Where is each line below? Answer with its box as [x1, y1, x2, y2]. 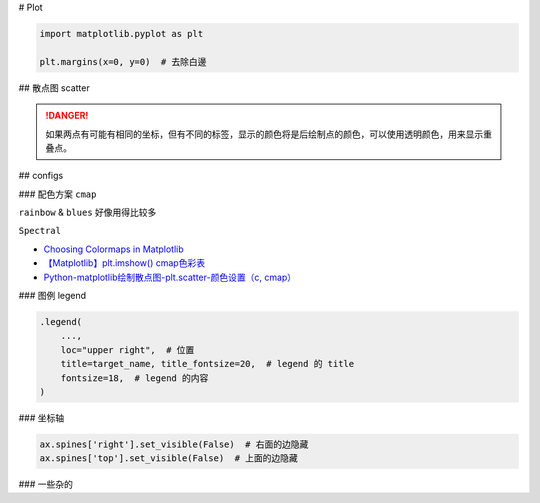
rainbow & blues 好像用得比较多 [18, 206, 157, 219]
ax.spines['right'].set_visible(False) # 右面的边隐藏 [39, 438, 309, 450]
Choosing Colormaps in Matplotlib [43, 243, 184, 255]
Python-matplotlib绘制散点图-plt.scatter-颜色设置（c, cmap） [43, 271, 297, 283]
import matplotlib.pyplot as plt [39, 28, 204, 39]
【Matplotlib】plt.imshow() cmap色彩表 [43, 257, 205, 269]
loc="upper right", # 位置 [60, 344, 195, 355]
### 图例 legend [18, 290, 87, 302]
